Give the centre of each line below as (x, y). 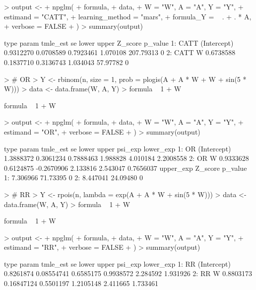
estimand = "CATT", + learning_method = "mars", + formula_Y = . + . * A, (128, 16)
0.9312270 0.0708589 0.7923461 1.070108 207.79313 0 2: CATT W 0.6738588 (120, 52)
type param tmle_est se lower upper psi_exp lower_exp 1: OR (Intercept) (118, 148)
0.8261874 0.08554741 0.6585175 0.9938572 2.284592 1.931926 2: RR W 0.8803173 (128, 273)
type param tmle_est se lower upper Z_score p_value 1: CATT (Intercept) (119, 42)
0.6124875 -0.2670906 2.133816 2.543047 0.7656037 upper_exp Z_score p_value (126, 168)
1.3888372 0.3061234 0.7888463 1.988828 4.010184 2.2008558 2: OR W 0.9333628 (127, 158)
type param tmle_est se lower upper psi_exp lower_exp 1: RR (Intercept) (117, 263)
